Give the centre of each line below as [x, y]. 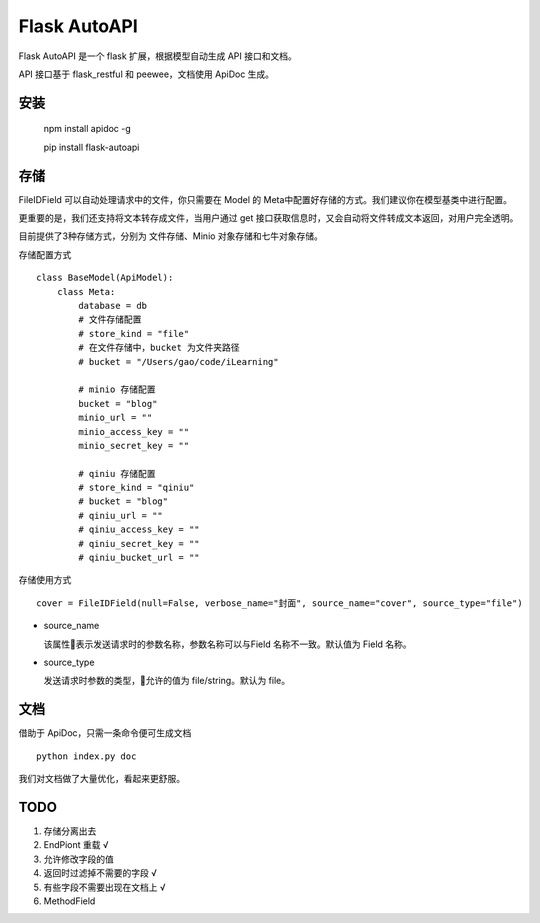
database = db [113, 305]
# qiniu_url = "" [121, 515]
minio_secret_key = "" [134, 445]
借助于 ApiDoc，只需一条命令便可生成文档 [105, 733]
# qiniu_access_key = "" [139, 529]
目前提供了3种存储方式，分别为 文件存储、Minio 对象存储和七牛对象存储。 [171, 236]
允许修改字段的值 [78, 859]
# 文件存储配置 [110, 319]
